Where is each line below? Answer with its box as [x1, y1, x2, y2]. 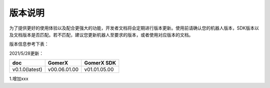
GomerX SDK [84, 59, 116, 66]
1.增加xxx [9, 75, 28, 82]
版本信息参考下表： [9, 41, 49, 47]
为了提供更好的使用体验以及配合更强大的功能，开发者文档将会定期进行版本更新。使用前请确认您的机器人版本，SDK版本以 [9, 25, 259, 31]
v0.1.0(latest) [12, 66, 42, 73]
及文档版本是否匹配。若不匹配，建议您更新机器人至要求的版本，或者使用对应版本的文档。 [9, 31, 193, 37]
